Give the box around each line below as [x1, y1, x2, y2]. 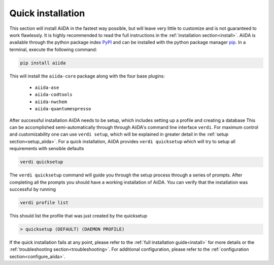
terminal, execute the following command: [9, 46, 97, 53]
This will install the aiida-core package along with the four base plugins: [9, 73, 165, 79]
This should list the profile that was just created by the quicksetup [9, 212, 147, 218]
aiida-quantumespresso [35, 106, 91, 112]
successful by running [9, 186, 56, 192]
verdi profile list [20, 200, 68, 205]
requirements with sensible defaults [9, 146, 84, 152]
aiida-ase [35, 85, 59, 91]
